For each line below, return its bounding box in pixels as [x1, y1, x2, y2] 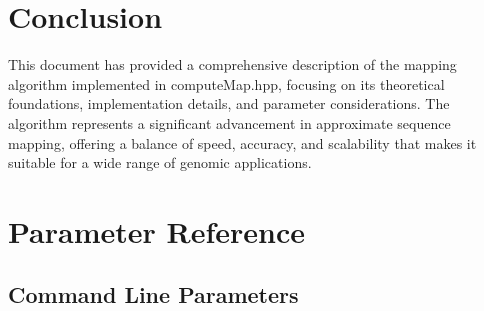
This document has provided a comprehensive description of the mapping [8, 54, 457, 75]
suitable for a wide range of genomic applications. [8, 152, 312, 173]
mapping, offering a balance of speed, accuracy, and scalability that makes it [8, 132, 477, 153]
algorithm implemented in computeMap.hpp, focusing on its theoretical [8, 73, 445, 94]
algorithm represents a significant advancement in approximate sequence [8, 112, 451, 133]
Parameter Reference [8, 210, 306, 251]
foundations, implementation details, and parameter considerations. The [8, 93, 450, 114]
